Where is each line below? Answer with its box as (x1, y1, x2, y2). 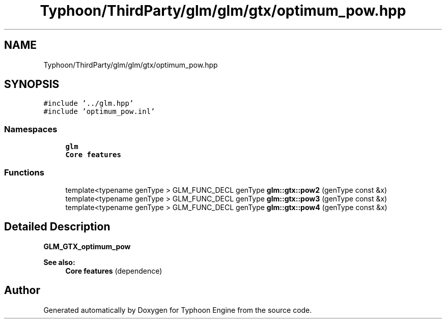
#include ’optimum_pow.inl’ (43, 107, 155, 116)
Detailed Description (4, 220, 110, 233)
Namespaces (4, 124, 58, 134)
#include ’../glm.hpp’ (43, 99, 134, 108)
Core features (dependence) (65, 266, 162, 275)
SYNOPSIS (4, 78, 60, 91)
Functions (4, 167, 44, 178)
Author (4, 284, 40, 297)
